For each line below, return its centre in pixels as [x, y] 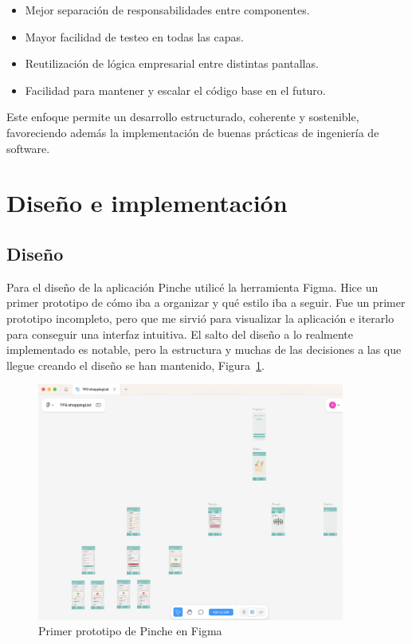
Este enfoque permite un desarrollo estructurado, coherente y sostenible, [183, 117]
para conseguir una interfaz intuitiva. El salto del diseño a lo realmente [180, 334]
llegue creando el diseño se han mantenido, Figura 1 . [136, 365]
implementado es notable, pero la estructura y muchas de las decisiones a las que [204, 349]
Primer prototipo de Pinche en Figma [130, 631]
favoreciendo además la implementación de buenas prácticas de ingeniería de [193, 132]
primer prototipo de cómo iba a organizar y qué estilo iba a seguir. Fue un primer [206, 302]
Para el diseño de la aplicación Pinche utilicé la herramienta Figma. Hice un [192, 287]
